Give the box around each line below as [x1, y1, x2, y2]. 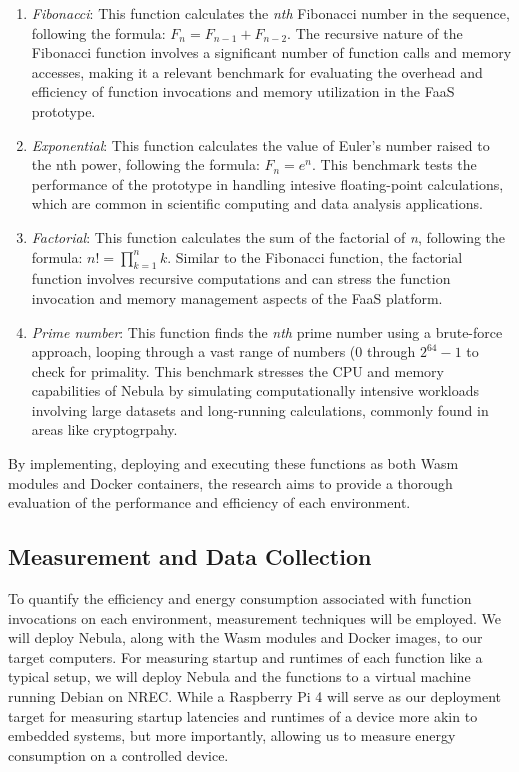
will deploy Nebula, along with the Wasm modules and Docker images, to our [8, 627, 483, 648]
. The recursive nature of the [287, 22, 463, 43]
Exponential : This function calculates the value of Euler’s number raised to [31, 134, 490, 155]
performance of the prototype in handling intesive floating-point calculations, [31, 173, 504, 194]
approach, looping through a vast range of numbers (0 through [31, 341, 416, 362]
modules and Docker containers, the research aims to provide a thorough [8, 472, 453, 493]
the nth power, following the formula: [31, 154, 260, 175]
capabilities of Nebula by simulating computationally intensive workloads [31, 380, 480, 401]
